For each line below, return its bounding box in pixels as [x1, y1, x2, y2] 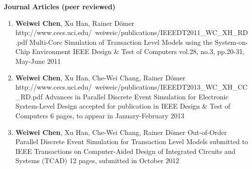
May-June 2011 [15, 56, 61, 66]
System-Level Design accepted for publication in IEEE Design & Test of [15, 101, 231, 111]
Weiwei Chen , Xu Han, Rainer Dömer [15, 18, 134, 28]
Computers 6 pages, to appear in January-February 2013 [15, 110, 184, 120]
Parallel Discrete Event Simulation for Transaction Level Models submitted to [15, 136, 248, 147]
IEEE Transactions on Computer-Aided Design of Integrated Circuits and [15, 146, 235, 156]
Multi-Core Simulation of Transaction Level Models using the [29, 37, 213, 47]
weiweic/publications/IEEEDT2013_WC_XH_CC [95, 82, 248, 92]
